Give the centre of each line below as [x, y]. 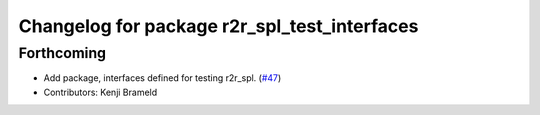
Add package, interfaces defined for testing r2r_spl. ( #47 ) [162, 78]
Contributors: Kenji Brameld [100, 92]
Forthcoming [62, 53]
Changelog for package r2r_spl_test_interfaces [218, 26]
